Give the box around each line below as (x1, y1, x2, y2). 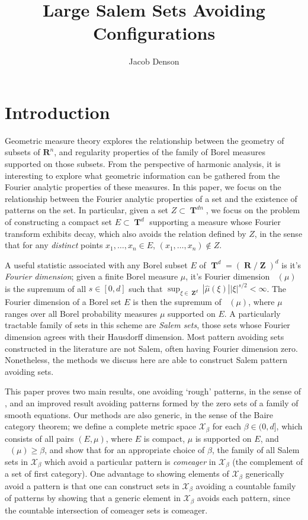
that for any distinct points (5, 239, 103, 251)
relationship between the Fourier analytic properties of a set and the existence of (5, 192, 297, 204)
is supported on (195, 432, 252, 444)
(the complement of (232, 455, 303, 467)
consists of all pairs (5, 432, 74, 444)
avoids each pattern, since (197, 492, 291, 504)
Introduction (5, 99, 110, 124)
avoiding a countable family (195, 479, 296, 492)
